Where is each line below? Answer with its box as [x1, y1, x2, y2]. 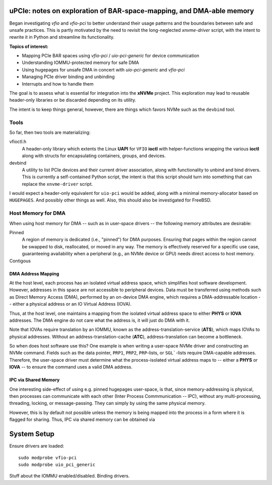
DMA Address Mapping [9, 270, 59, 276]
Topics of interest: [9, 43, 49, 49]
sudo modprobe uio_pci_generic [18, 461, 96, 467]
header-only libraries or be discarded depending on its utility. [9, 97, 137, 103]
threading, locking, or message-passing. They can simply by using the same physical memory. [9, 400, 206, 406]
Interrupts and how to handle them [22, 81, 94, 87]
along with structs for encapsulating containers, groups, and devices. [22, 153, 166, 159]
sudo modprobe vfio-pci [18, 455, 77, 460]
